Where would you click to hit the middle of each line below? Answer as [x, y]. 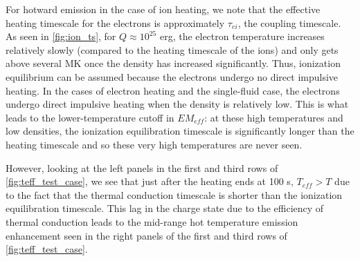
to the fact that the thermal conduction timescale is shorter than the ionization [174, 194]
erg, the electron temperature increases [242, 36]
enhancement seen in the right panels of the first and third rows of [146, 235]
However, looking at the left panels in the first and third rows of [142, 167]
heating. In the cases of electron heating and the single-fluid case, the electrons [173, 90]
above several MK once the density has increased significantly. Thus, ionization [173, 63]
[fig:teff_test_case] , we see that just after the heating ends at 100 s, [150, 181]
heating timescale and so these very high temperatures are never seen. [154, 144]
